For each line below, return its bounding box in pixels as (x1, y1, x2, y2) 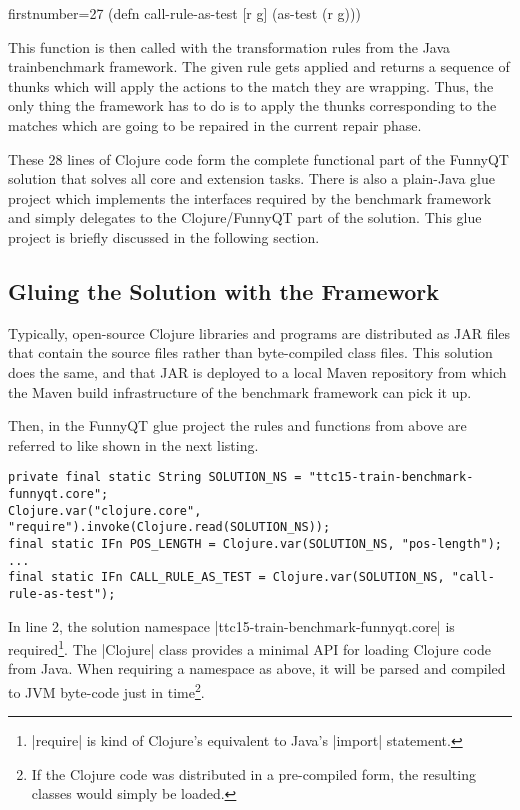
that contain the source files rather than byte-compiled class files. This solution (8, 342, 493, 363)
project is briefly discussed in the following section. (8, 226, 320, 247)
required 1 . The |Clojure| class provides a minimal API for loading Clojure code (8, 636, 491, 659)
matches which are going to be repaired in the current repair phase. (8, 114, 422, 135)
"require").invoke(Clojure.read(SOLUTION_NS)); (8, 520, 331, 535)
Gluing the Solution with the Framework (8, 275, 440, 306)
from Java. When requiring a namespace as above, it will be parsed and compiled (8, 658, 506, 679)
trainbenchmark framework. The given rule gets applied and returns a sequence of (8, 56, 510, 77)
